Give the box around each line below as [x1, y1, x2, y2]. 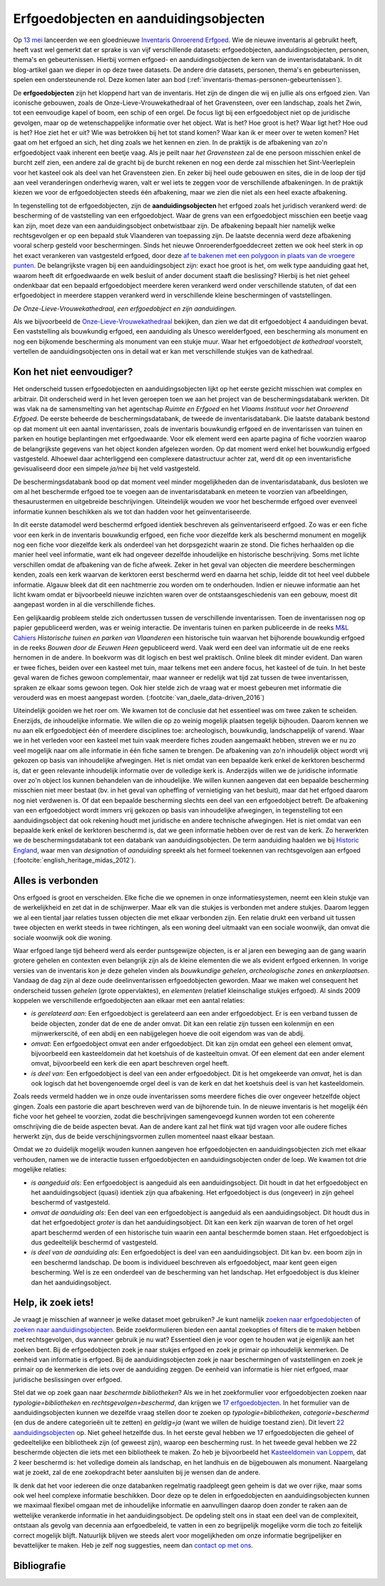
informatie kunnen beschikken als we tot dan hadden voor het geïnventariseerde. [13, 507, 252, 516]
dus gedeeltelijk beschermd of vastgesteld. [31, 1237, 158, 1247]
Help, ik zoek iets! [13, 1297, 94, 1309]
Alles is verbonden [13, 874, 99, 887]
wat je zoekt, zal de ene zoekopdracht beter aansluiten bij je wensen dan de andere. [13, 1468, 261, 1477]
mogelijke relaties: [13, 1165, 67, 1174]
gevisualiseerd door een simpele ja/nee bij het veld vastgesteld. [13, 464, 201, 473]
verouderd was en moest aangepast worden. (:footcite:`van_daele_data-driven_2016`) [13, 693, 265, 701]
